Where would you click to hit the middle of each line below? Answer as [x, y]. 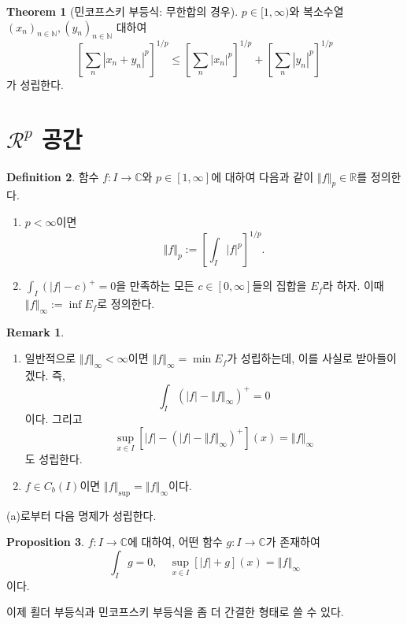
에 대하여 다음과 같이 [263, 176]
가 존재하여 [293, 542]
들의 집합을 [279, 286]
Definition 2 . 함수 [53, 176]
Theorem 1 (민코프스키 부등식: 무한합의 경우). [122, 11]
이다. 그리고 [54, 419]
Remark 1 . [35, 331]
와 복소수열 [316, 11]
